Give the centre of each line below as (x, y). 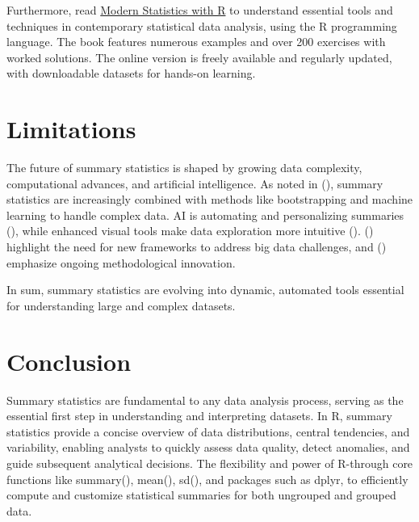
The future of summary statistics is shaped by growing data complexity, (184, 168)
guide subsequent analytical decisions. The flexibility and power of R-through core (210, 463)
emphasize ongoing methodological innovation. (121, 262)
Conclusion (69, 361)
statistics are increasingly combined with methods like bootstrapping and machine (210, 199)
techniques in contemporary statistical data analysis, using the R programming (202, 25)
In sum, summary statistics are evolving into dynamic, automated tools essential (205, 290)
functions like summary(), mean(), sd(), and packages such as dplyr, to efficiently (207, 479)
